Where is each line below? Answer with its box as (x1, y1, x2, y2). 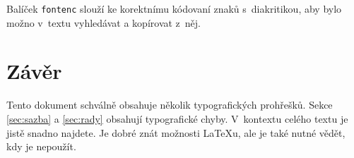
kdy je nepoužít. (6, 139, 76, 154)
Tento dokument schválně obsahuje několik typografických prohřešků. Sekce (6, 97, 333, 112)
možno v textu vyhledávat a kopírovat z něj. (6, 15, 201, 30)
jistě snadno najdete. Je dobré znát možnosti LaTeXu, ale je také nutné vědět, (6, 125, 346, 140)
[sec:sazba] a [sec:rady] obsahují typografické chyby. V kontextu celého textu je (6, 111, 348, 126)
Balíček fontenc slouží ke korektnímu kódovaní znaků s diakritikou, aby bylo (6, 1, 342, 16)
